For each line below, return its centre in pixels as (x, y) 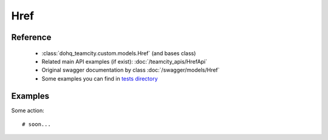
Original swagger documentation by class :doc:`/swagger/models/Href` (131, 70)
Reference (31, 37)
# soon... (36, 125)
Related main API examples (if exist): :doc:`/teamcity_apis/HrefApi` (125, 61)
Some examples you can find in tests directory (100, 78)
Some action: (28, 110)
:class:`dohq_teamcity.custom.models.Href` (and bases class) (119, 53)
